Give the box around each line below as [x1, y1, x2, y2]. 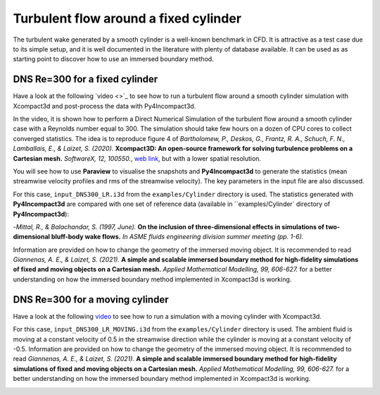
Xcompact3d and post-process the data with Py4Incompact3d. [13, 102, 196, 110]
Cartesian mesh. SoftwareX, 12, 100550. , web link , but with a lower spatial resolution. [13, 154, 262, 162]
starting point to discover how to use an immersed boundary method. [13, 55, 214, 63]
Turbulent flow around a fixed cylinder [13, 11, 242, 26]
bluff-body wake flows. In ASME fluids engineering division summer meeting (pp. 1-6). [51, 233, 304, 241]
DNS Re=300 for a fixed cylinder [13, 73, 158, 85]
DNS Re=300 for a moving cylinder [13, 293, 169, 305]
